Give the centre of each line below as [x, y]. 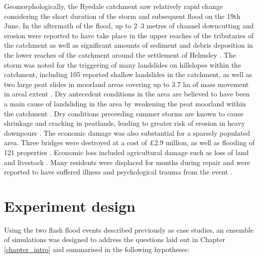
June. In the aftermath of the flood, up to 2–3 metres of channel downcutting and [129, 26]
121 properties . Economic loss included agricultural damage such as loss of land [127, 152]
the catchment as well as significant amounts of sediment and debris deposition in [129, 45]
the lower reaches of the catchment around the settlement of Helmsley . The [120, 54]
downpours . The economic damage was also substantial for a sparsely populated [127, 132]
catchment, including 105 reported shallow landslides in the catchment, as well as [128, 74]
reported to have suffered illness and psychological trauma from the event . [118, 172]
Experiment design [70, 206]
